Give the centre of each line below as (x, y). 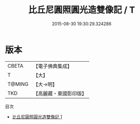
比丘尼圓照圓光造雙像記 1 (37, 117)
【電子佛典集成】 (53, 66)
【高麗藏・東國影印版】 (60, 93)
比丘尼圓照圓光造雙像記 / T (82, 10)
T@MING (18, 84)
